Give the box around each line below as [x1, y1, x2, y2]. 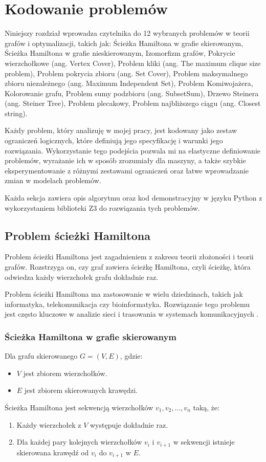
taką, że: [193, 402, 220, 412]
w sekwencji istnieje [173, 436, 235, 447]
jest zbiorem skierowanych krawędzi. [24, 385, 138, 395]
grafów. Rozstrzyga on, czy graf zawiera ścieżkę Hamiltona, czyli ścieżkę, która [5, 261, 251, 272]
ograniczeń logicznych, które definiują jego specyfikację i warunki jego [5, 135, 223, 146]
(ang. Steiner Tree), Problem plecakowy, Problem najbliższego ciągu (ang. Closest [5, 98, 261, 108]
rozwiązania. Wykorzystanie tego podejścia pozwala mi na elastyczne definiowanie [5, 145, 261, 156]
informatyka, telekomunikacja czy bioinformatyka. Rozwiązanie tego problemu [5, 298, 250, 309]
